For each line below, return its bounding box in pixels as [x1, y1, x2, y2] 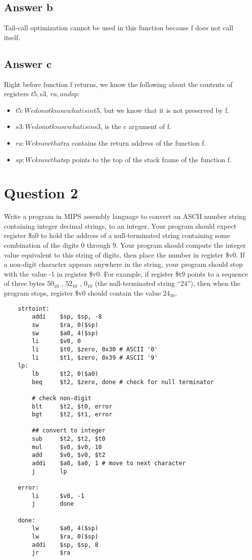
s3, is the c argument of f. [94, 121, 171, 131]
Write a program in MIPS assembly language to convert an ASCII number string [4, 211, 247, 221]
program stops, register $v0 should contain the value [4, 288, 161, 298]
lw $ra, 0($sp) [32, 533, 99, 540]
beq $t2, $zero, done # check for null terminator [32, 378, 214, 386]
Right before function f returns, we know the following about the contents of [4, 79, 232, 89]
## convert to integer [32, 427, 105, 434]
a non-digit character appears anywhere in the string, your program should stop [4, 259, 243, 269]
